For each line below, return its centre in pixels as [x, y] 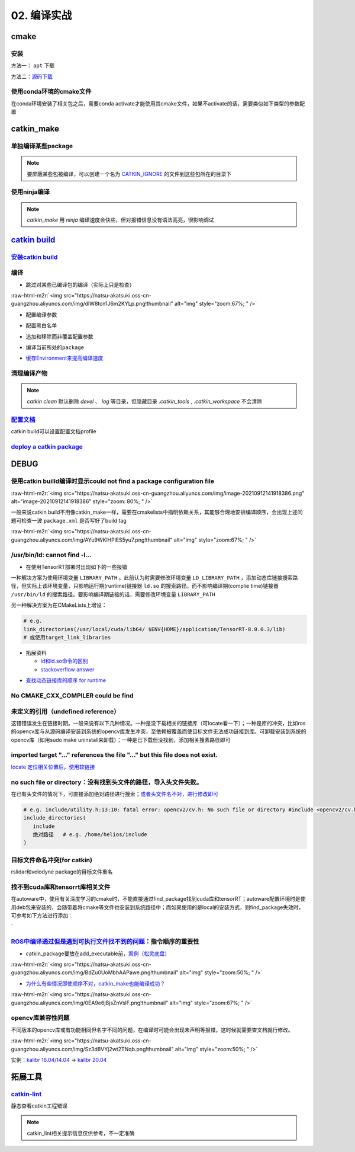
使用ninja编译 [30, 192]
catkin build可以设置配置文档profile [54, 431]
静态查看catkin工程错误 [39, 1106]
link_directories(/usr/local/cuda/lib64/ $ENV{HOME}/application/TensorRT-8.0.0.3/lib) [154, 629]
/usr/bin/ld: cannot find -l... [51, 555]
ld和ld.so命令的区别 [64, 661]
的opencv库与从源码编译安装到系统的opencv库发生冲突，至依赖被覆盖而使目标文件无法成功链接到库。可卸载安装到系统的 [159, 731]
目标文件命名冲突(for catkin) [52, 860]
